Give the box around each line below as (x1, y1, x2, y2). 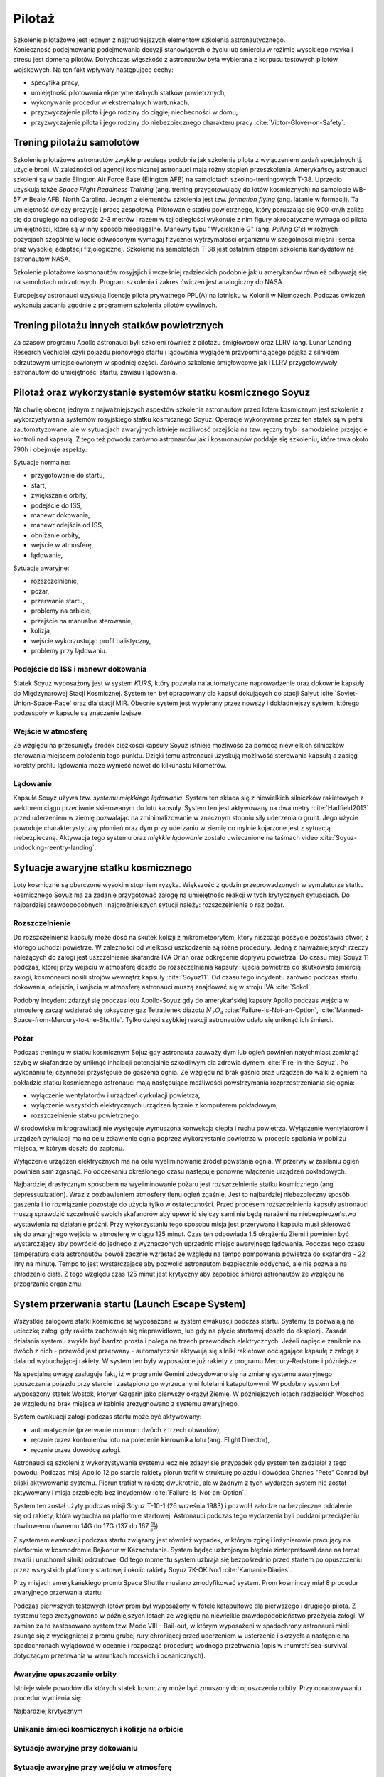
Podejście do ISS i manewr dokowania (13, 664, 147, 674)
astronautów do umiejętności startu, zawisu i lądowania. (13, 368, 178, 377)
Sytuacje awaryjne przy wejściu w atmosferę (13, 1762, 172, 1772)
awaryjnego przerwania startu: (13, 1589, 103, 1597)
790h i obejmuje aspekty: (13, 445, 87, 453)
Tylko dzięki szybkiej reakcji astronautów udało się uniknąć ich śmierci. (125, 1016, 334, 1024)
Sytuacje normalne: (13, 458, 70, 466)
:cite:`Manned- (320, 1006, 364, 1014)
